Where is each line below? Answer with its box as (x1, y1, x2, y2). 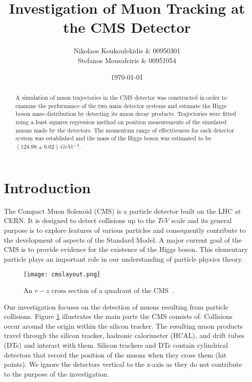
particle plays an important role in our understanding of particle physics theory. (4, 253, 243, 264)
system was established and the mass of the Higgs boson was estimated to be (15, 134, 211, 142)
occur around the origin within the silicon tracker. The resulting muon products (4, 320, 243, 331)
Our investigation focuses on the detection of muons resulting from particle (4, 301, 229, 312)
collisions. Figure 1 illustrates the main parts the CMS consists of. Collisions (4, 311, 233, 321)
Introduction (4, 177, 91, 197)
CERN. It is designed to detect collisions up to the (4, 215, 156, 225)
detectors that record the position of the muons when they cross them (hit (4, 349, 227, 360)
